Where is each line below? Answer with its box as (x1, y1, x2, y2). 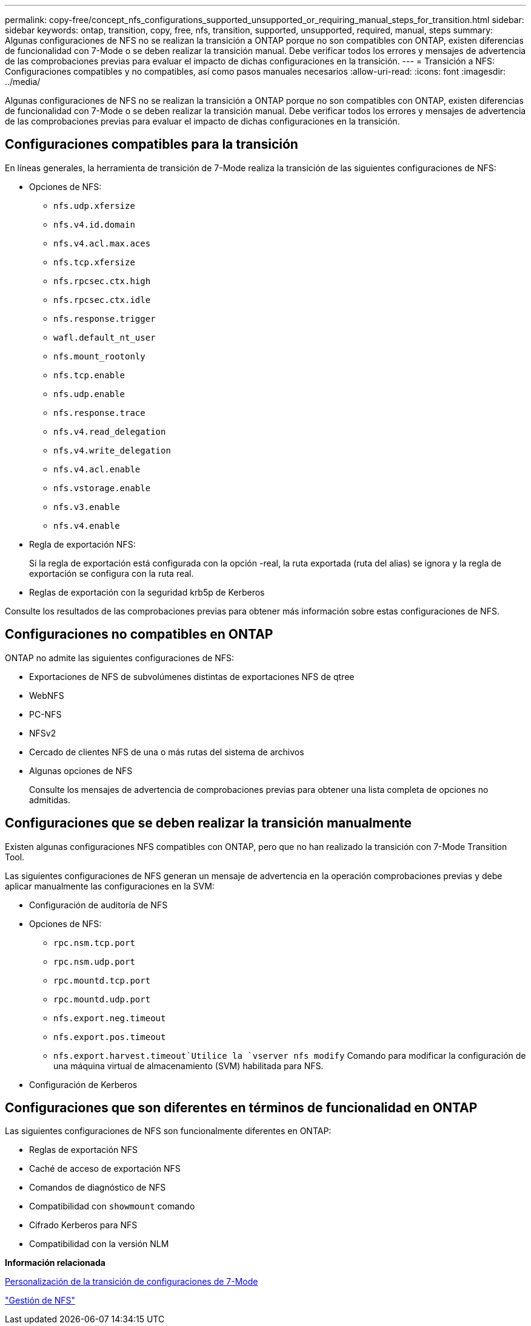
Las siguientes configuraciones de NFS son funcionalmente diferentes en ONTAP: (5, 1126, 332, 1137)
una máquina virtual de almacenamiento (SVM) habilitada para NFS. (53, 1060, 324, 1071)
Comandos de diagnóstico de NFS (29, 1182, 166, 1193)
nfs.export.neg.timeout (53, 1013, 166, 1023)
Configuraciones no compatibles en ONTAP (5, 627, 273, 642)
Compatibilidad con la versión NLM (29, 1239, 169, 1249)
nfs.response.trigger (53, 313, 156, 324)
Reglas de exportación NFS (29, 1144, 138, 1155)
